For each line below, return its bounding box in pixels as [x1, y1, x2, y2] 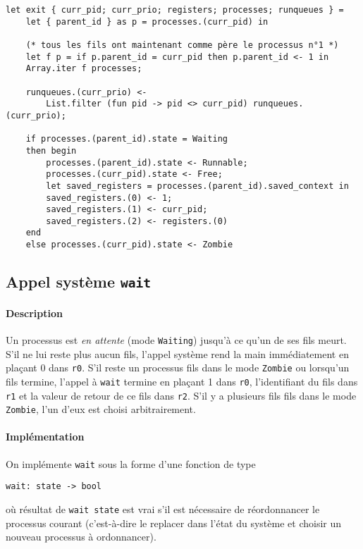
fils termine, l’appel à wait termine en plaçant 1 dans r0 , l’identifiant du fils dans [6, 374, 358, 388]
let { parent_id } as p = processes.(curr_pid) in [25, 16, 269, 27]
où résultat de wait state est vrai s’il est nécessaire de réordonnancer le [6, 501, 320, 516]
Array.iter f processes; [25, 63, 142, 74]
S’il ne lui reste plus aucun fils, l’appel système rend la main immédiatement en [6, 346, 349, 361]
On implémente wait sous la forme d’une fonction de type [6, 456, 256, 471]
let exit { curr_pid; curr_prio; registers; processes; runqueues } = [6, 5, 344, 15]
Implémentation [6, 429, 85, 444]
